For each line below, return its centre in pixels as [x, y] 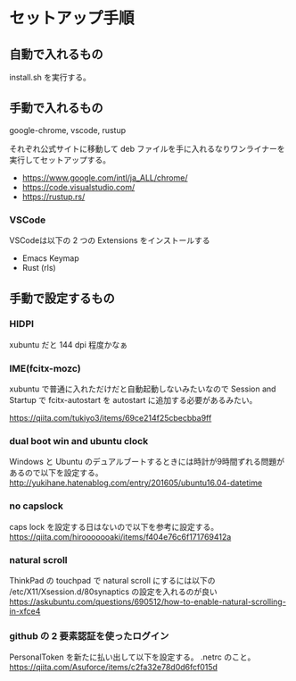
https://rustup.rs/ [53, 197]
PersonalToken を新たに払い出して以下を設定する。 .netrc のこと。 [132, 657]
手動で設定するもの [62, 298]
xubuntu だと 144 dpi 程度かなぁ [68, 344]
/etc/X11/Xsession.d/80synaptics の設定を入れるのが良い [114, 592]
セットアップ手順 [72, 18]
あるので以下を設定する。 [56, 473]
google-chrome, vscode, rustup [68, 130]
